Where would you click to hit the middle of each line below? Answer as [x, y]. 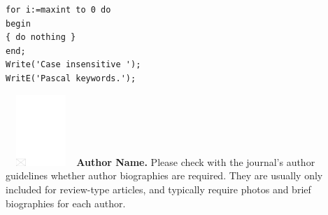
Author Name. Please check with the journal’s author [196, 161]
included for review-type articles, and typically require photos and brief [158, 189]
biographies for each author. [66, 203]
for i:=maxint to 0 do [58, 10]
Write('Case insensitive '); [73, 65]
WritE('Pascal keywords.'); [71, 78]
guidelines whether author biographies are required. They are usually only [164, 175]
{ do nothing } [41, 37]
